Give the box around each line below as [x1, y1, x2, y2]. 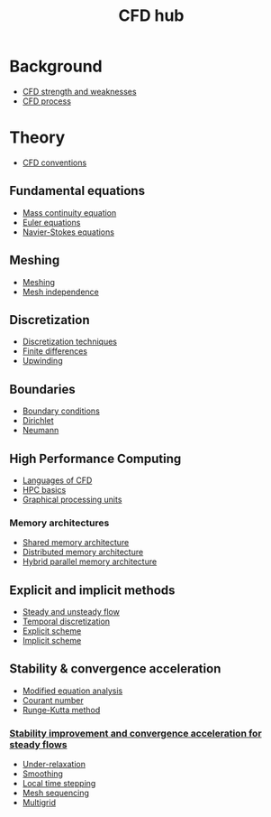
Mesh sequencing [22, 787, 90, 799]
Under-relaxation [22, 759, 86, 770]
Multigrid [22, 797, 57, 808]
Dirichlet [22, 415, 54, 426]
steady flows [9, 738, 68, 750]
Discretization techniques [22, 336, 117, 348]
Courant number [22, 694, 84, 705]
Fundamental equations [9, 183, 146, 199]
